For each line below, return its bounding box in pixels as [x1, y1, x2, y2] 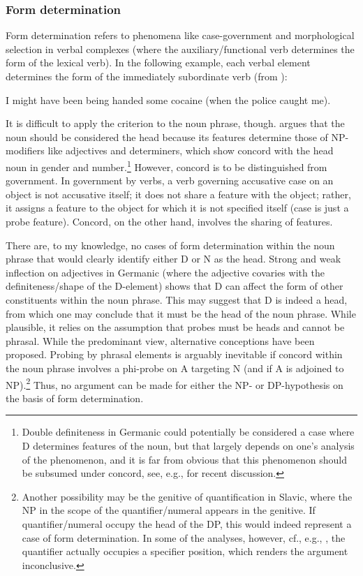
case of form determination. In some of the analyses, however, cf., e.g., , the [22, 530, 346, 545]
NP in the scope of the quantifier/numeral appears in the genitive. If [22, 503, 316, 517]
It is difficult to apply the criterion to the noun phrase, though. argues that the [6, 116, 345, 131]
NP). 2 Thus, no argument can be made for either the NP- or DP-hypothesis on [6, 375, 343, 392]
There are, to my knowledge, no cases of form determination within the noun [6, 237, 335, 252]
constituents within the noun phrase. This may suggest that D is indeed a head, [6, 292, 348, 307]
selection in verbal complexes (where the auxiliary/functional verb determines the [6, 41, 355, 56]
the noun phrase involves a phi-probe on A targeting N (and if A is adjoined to [6, 360, 344, 375]
